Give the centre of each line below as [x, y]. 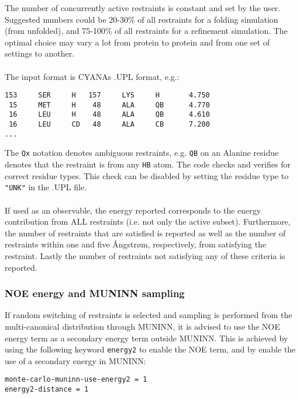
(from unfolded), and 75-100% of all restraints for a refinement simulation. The [146, 31]
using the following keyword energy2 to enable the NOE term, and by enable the [150, 349]
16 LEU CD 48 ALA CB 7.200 [109, 125]
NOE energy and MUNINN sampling [95, 293]
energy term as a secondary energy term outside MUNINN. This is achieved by [146, 338]
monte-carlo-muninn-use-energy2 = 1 [76, 380]
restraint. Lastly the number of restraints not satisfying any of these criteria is [145, 255]
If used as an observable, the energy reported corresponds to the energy [133, 210]
